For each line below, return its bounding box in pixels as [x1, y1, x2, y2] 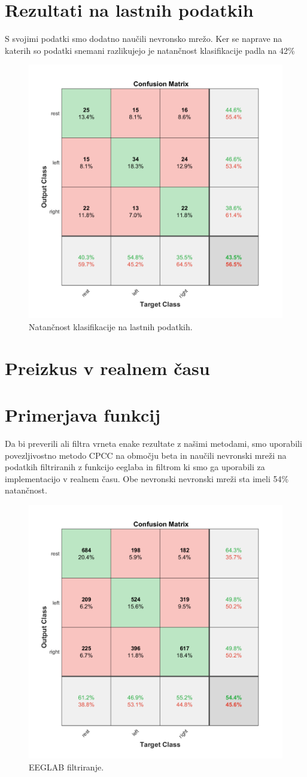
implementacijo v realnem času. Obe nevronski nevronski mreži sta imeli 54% [5, 472, 289, 485]
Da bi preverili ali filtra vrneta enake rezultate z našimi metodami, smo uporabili [5, 437, 302, 449]
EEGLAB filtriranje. [29, 760, 104, 773]
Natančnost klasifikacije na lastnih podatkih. [29, 320, 193, 333]
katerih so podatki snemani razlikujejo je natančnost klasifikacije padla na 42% [5, 44, 295, 56]
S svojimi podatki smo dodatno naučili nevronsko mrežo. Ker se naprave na [5, 32, 282, 45]
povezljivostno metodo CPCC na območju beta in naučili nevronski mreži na [5, 449, 287, 461]
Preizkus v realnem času [5, 355, 210, 380]
